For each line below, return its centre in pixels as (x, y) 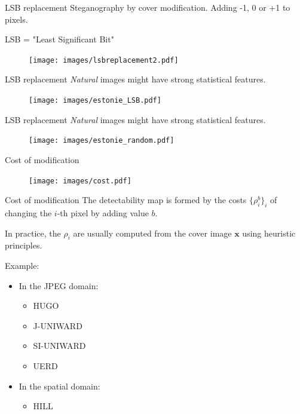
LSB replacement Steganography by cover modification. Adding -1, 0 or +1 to (148, 7)
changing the (28, 212)
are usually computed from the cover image (152, 233)
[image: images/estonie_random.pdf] (102, 141)
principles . (24, 245)
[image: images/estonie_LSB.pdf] (95, 101)
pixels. (16, 19)
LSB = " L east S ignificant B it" (59, 39)
